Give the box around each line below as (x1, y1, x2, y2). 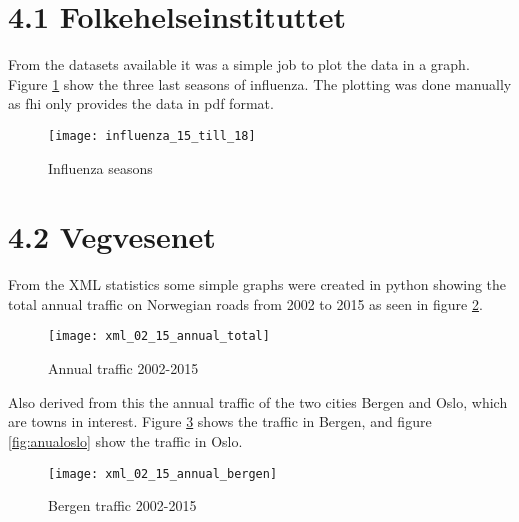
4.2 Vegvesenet (8, 216, 216, 257)
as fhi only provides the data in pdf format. (8, 93, 274, 114)
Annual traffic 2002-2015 (48, 358, 199, 379)
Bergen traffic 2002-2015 (48, 495, 197, 516)
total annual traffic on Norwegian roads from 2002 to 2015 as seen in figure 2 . (8, 293, 483, 314)
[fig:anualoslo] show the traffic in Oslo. (8, 430, 243, 451)
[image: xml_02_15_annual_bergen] (48, 466, 278, 481)
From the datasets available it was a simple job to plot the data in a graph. (8, 54, 470, 75)
